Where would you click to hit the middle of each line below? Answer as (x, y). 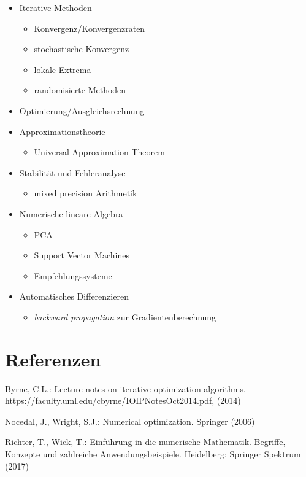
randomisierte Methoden (80, 90)
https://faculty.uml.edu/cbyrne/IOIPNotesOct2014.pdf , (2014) (123, 401)
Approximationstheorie (62, 131)
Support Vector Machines (82, 255)
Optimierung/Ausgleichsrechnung (82, 110)
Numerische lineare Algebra (71, 213)
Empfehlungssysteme (73, 275)
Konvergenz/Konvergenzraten (90, 28)
